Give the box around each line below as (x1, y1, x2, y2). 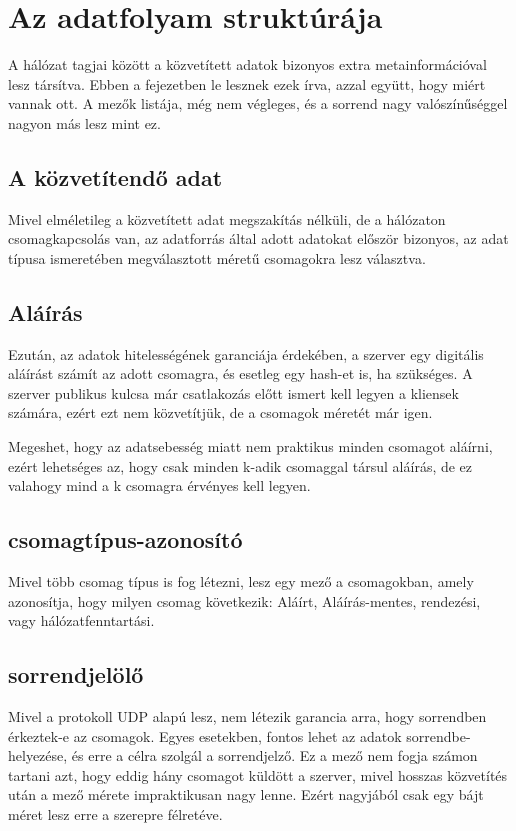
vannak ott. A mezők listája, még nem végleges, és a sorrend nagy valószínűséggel (8, 93, 508, 114)
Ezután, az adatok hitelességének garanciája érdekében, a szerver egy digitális (8, 343, 484, 364)
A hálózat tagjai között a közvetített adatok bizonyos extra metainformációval (8, 54, 487, 75)
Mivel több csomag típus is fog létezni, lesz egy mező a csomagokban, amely (8, 571, 474, 592)
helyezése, (8, 745, 68, 766)
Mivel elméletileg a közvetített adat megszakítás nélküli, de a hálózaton (8, 208, 446, 229)
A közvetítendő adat (8, 161, 223, 192)
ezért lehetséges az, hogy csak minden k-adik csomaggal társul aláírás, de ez (8, 455, 473, 476)
